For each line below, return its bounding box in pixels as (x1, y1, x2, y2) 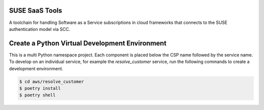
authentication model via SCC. (9, 26, 70, 32)
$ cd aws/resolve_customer (19, 79, 84, 84)
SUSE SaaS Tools (9, 6, 63, 15)
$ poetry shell (19, 92, 56, 98)
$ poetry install (19, 86, 61, 91)
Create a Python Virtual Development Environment (9, 39, 167, 47)
